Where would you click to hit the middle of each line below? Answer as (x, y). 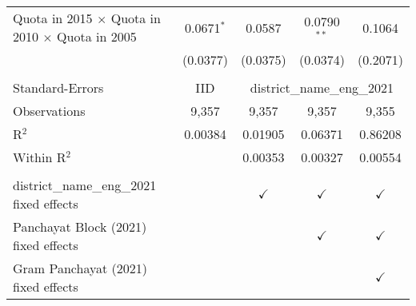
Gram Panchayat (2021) (80, 268)
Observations (49, 111)
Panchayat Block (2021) (80, 227)
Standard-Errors (58, 87)
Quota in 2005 (97, 36)
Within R (40, 157)
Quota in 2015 (53, 18)
